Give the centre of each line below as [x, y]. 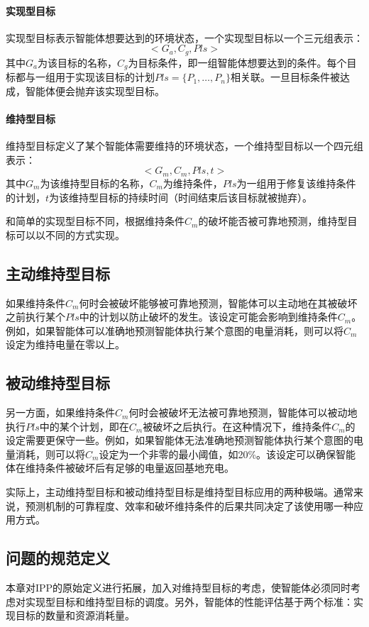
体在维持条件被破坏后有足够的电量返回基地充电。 [120, 468]
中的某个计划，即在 [84, 426]
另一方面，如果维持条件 [60, 412]
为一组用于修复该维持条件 [296, 183]
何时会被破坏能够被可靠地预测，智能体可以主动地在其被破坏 [218, 303]
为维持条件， [193, 183]
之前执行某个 [35, 317]
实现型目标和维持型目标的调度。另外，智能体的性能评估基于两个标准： [189, 601]
